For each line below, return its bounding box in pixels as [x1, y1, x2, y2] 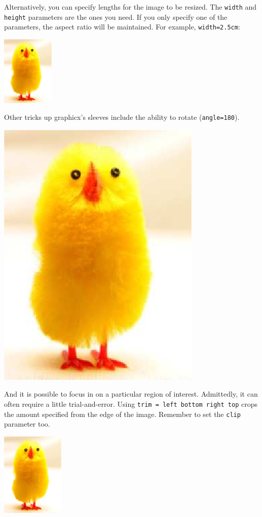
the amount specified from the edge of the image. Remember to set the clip [4, 408, 241, 419]
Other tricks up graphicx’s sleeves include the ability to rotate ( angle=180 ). [4, 112, 240, 122]
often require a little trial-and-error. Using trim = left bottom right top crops [4, 398, 257, 409]
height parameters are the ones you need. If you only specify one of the [4, 11, 228, 22]
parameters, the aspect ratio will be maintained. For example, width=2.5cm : [4, 21, 240, 32]
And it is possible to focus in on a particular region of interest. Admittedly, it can [4, 389, 258, 399]
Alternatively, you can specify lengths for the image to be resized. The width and [4, 2, 257, 12]
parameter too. [4, 418, 50, 429]
